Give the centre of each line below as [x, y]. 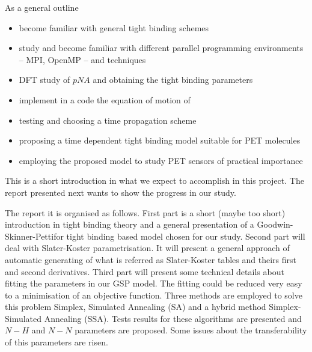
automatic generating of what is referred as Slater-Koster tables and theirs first [151, 259]
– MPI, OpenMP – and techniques [82, 59]
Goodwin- [275, 224]
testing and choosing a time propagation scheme [108, 120]
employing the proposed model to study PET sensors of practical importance [161, 160]
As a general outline [42, 7]
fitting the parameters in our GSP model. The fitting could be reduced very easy [154, 283]
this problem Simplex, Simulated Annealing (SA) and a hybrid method [136, 307]
